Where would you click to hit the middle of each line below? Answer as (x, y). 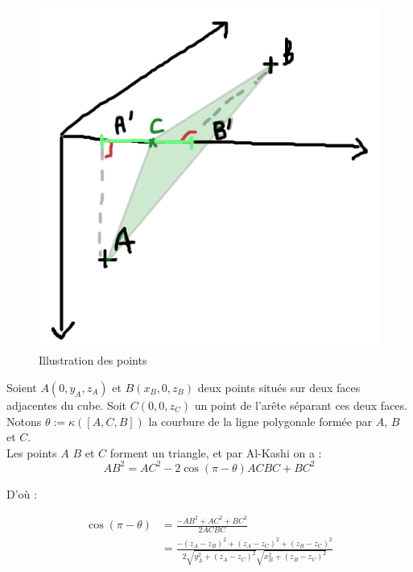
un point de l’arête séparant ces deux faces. (301, 405)
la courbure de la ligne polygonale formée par (260, 421)
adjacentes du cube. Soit (67, 405)
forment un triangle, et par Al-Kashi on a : (216, 452)
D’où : (22, 493)
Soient (22, 387)
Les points (32, 452)
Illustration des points (93, 360)
